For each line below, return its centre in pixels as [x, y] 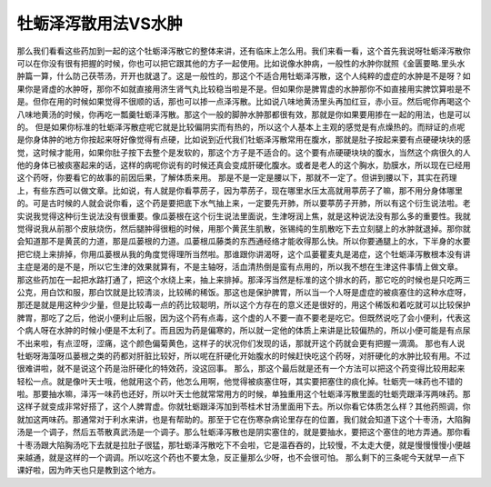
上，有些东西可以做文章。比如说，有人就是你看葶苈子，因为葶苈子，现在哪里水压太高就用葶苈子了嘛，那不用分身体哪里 [240, 190]
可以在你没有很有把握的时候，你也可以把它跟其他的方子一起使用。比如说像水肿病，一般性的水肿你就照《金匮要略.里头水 [241, 63]
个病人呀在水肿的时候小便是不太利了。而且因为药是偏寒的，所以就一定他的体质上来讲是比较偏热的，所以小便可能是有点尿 [244, 331]
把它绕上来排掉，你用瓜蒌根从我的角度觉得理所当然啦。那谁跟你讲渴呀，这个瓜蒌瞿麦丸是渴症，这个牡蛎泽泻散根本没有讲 [244, 253]
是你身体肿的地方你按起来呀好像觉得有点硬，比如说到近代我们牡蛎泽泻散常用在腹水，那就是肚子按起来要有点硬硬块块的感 [244, 140]
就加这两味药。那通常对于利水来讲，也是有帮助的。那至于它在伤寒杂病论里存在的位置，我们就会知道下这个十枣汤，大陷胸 [244, 419]
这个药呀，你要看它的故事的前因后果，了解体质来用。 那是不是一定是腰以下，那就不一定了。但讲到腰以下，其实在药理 [237, 178]
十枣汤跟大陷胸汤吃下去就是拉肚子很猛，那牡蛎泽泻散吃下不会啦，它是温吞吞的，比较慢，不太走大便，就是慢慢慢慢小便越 [244, 444]
